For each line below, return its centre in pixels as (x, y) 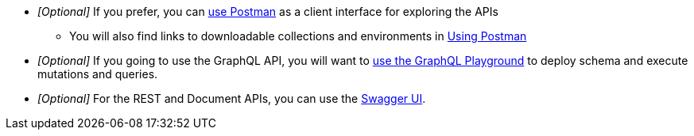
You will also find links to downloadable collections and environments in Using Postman (298, 36)
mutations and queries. (98, 74)
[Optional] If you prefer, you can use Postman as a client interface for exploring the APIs (268, 11)
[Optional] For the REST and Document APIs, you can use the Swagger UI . (232, 98)
